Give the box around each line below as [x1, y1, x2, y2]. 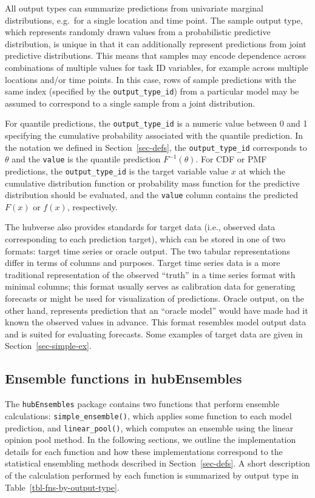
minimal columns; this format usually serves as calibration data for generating [5, 280, 296, 293]
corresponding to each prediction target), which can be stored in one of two [5, 233, 285, 245]
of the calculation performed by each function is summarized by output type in [5, 468, 299, 481]
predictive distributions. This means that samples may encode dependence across [5, 49, 307, 62]
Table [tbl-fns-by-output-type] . [5, 480, 120, 493]
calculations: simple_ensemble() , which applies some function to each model [5, 409, 292, 422]
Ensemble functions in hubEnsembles [5, 369, 242, 388]
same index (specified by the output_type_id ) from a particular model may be [5, 85, 299, 98]
